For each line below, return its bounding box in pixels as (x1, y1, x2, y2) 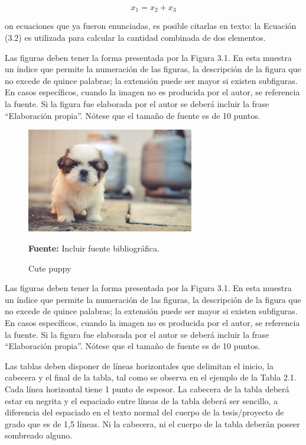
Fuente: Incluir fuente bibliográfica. (28, 242, 159, 254)
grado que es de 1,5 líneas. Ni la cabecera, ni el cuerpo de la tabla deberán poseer (5, 417, 300, 430)
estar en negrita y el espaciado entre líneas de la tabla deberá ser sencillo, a (5, 394, 278, 407)
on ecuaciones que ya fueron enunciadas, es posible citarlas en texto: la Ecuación (5, 20, 297, 32)
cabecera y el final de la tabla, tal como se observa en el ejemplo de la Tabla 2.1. (5, 371, 297, 383)
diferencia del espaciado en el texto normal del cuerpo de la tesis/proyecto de (5, 406, 284, 418)
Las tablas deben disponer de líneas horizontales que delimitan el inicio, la (5, 359, 274, 372)
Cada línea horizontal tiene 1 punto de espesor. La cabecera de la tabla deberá (5, 382, 289, 395)
